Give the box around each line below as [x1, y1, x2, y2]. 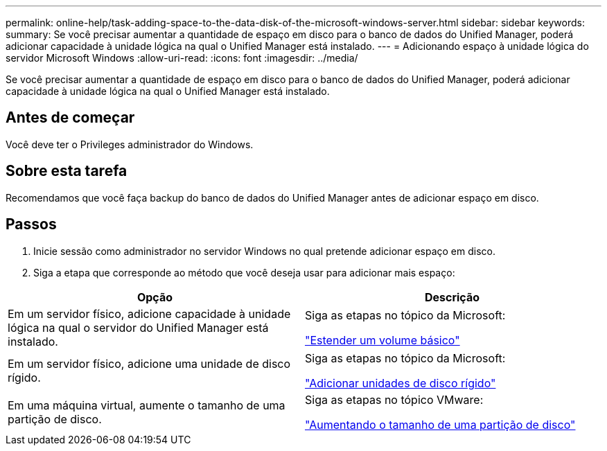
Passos [6, 215, 57, 233]
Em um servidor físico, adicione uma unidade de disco [8, 356, 291, 371]
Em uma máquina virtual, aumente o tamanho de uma [8, 398, 285, 412]
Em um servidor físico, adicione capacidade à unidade [8, 306, 291, 321]
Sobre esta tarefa [6, 162, 127, 180]
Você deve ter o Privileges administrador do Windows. [6, 138, 254, 150]
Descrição [424, 290, 480, 304]
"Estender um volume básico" [305, 333, 460, 347]
